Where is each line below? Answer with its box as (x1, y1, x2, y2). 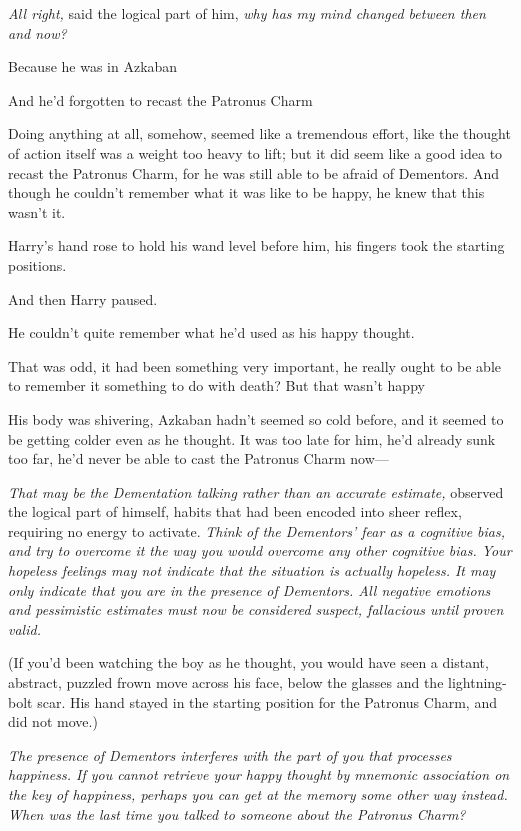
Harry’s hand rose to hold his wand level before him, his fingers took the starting (8, 235, 505, 256)
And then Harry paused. (8, 288, 158, 309)
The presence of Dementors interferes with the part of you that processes (8, 744, 452, 765)
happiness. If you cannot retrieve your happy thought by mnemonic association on (8, 764, 510, 785)
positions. (8, 254, 67, 275)
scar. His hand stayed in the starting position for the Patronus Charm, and (37, 691, 497, 712)
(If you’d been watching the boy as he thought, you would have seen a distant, (8, 652, 489, 673)
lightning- (448, 672, 507, 693)
